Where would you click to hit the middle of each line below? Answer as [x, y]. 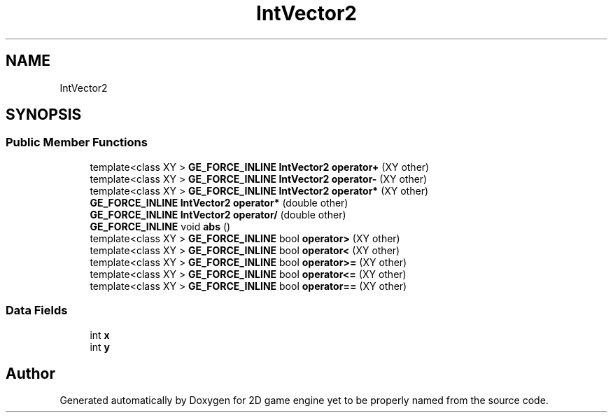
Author [30, 373]
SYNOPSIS [44, 115]
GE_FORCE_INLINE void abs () [160, 226]
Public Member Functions [77, 142]
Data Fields [37, 311]
